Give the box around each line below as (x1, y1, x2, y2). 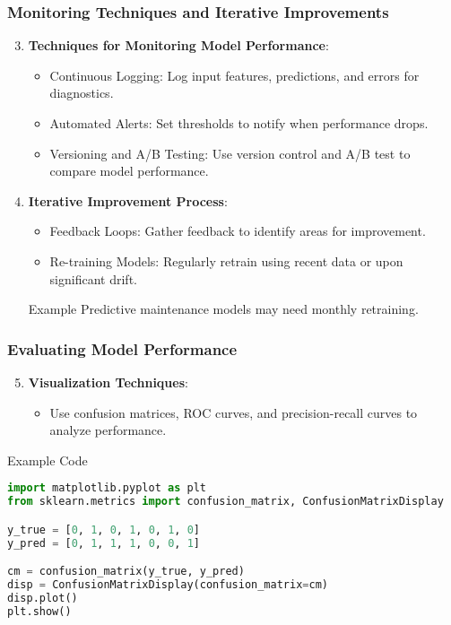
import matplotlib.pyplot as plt (7, 482, 206, 495)
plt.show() (7, 604, 72, 618)
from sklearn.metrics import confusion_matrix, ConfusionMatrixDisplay (7, 495, 444, 508)
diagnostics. (49, 83, 114, 102)
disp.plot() (7, 591, 78, 604)
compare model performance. (49, 161, 209, 180)
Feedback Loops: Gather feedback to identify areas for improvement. (49, 221, 426, 240)
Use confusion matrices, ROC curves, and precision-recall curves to (49, 403, 418, 421)
